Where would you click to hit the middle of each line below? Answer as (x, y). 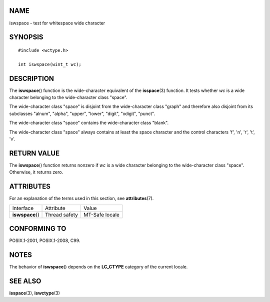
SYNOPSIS (26, 37)
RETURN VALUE (34, 153)
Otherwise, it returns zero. (36, 172)
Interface (23, 208)
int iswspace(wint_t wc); (50, 64)
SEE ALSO (25, 281)
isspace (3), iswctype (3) (34, 293)
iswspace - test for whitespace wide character (57, 23)
